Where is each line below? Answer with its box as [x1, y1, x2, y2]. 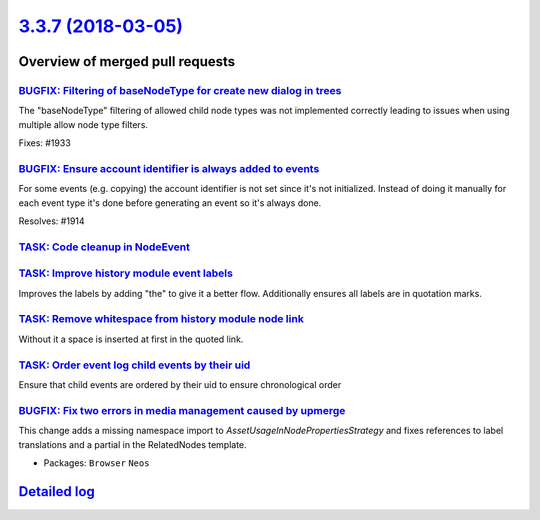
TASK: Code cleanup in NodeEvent [18, 240, 190, 254]
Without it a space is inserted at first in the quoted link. [18, 333, 244, 345]
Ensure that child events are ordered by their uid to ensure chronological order [18, 379, 342, 390]
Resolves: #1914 [18, 215, 85, 227]
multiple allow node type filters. [18, 118, 149, 130]
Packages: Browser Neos [43, 456, 150, 469]
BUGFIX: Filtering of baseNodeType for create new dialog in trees [18, 83, 342, 97]
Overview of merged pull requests [18, 53, 236, 70]
